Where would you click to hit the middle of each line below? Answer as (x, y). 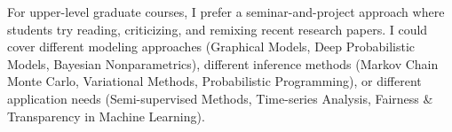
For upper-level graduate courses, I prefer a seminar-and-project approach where (226, 12)
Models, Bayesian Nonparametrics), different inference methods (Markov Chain (223, 63)
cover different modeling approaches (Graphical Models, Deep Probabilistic (211, 47)
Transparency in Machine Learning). (106, 116)
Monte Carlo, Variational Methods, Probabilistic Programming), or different (214, 81)
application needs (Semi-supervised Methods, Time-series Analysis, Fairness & (220, 98)
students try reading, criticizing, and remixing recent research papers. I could (218, 29)
